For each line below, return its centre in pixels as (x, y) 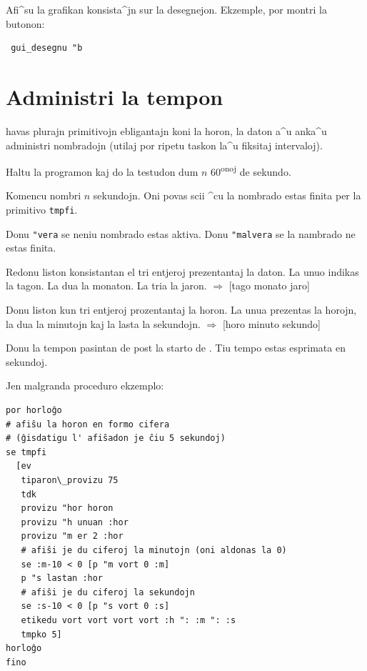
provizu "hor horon (67, 508)
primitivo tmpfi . (42, 209)
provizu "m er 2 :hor (72, 536)
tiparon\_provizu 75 (70, 480)
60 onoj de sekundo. (251, 170)
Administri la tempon (115, 96)
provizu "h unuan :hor (75, 522)
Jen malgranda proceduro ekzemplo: (85, 386)
